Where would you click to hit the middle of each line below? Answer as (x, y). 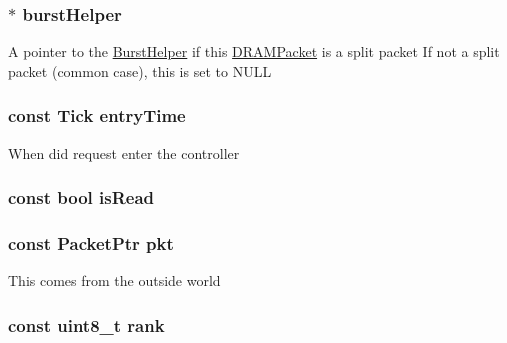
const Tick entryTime (97, 115)
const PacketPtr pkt (91, 242)
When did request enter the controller (124, 152)
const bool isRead (81, 197)
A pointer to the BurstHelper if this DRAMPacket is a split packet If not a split (254, 51)
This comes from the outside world (114, 280)
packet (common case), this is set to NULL (140, 70)
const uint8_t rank (86, 324)
